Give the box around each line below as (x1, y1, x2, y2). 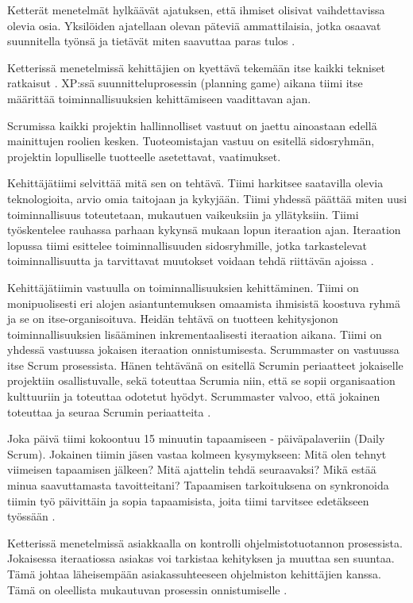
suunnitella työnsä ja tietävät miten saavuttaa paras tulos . (7, 33, 295, 49)
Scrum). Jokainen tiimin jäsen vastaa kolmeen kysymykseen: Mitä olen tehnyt (7, 445, 387, 462)
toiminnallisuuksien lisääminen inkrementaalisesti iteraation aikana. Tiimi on (7, 325, 382, 342)
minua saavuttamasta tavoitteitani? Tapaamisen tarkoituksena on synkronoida (7, 477, 389, 494)
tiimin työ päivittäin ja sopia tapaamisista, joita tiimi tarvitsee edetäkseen (7, 492, 369, 509)
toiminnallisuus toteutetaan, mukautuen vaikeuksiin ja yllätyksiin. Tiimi (7, 205, 359, 222)
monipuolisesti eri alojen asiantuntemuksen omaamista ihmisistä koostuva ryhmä (7, 294, 400, 311)
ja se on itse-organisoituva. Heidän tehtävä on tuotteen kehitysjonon (7, 310, 338, 327)
